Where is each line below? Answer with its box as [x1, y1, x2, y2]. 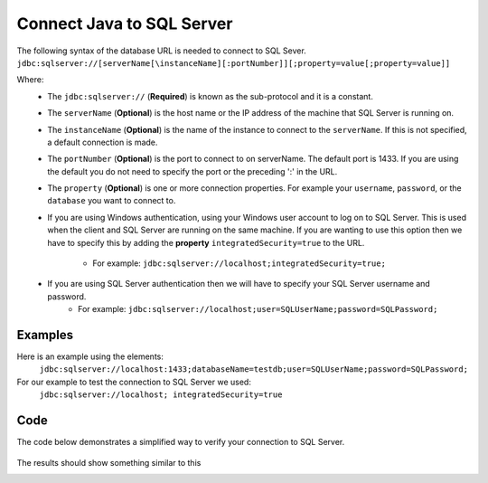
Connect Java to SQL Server [16, 14, 233, 33]
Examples [16, 327, 74, 343]
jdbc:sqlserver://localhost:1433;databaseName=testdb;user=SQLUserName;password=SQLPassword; [39, 365, 469, 374]
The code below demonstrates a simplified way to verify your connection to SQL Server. [16, 437, 345, 448]
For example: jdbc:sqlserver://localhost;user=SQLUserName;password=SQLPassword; [78, 304, 438, 315]
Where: [16, 74, 44, 85]
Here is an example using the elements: [16, 351, 164, 362]
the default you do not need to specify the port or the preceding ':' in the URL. [47, 166, 338, 176]
